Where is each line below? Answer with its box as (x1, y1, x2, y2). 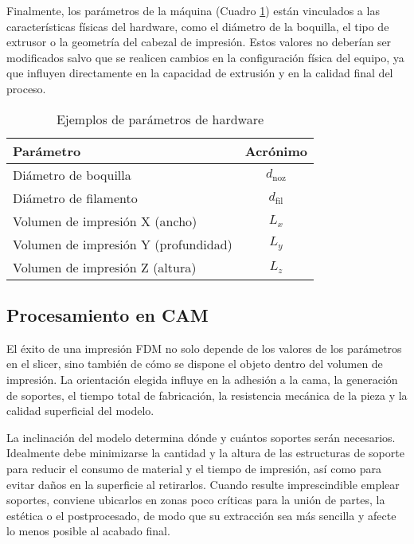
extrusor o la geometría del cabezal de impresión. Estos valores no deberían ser (6, 33, 392, 50)
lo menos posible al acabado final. (6, 522, 170, 539)
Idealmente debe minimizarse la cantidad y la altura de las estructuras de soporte (6, 444, 404, 461)
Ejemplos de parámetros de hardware (56, 109, 264, 128)
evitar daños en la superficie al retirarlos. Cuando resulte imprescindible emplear (6, 476, 400, 492)
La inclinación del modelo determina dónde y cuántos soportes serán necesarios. (6, 429, 396, 445)
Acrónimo (244, 141, 308, 160)
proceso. (6, 80, 46, 96)
